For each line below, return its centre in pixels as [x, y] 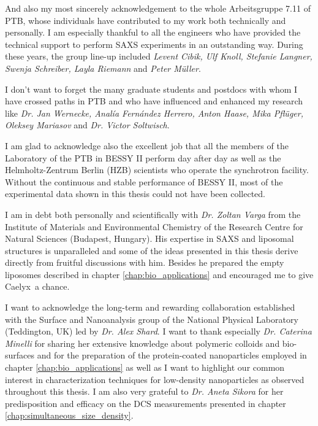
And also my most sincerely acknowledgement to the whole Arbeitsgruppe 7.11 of [158, 8]
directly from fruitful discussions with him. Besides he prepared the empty [145, 262]
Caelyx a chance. [37, 286]
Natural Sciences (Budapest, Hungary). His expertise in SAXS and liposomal [150, 238]
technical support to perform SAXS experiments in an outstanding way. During [154, 44]
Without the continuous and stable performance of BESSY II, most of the [144, 181]
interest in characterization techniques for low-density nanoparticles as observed [155, 379]
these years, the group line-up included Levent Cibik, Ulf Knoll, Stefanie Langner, [159, 56]
